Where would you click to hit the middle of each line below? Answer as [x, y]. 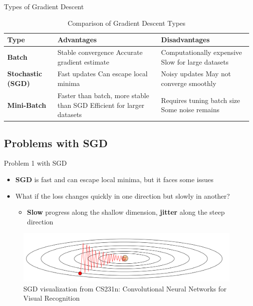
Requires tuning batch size [201, 100]
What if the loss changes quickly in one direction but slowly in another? [123, 195]
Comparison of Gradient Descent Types [126, 23]
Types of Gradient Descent [44, 6]
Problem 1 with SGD [36, 163]
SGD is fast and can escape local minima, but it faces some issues [114, 179]
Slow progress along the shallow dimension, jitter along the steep [126, 212]
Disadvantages [185, 40]
